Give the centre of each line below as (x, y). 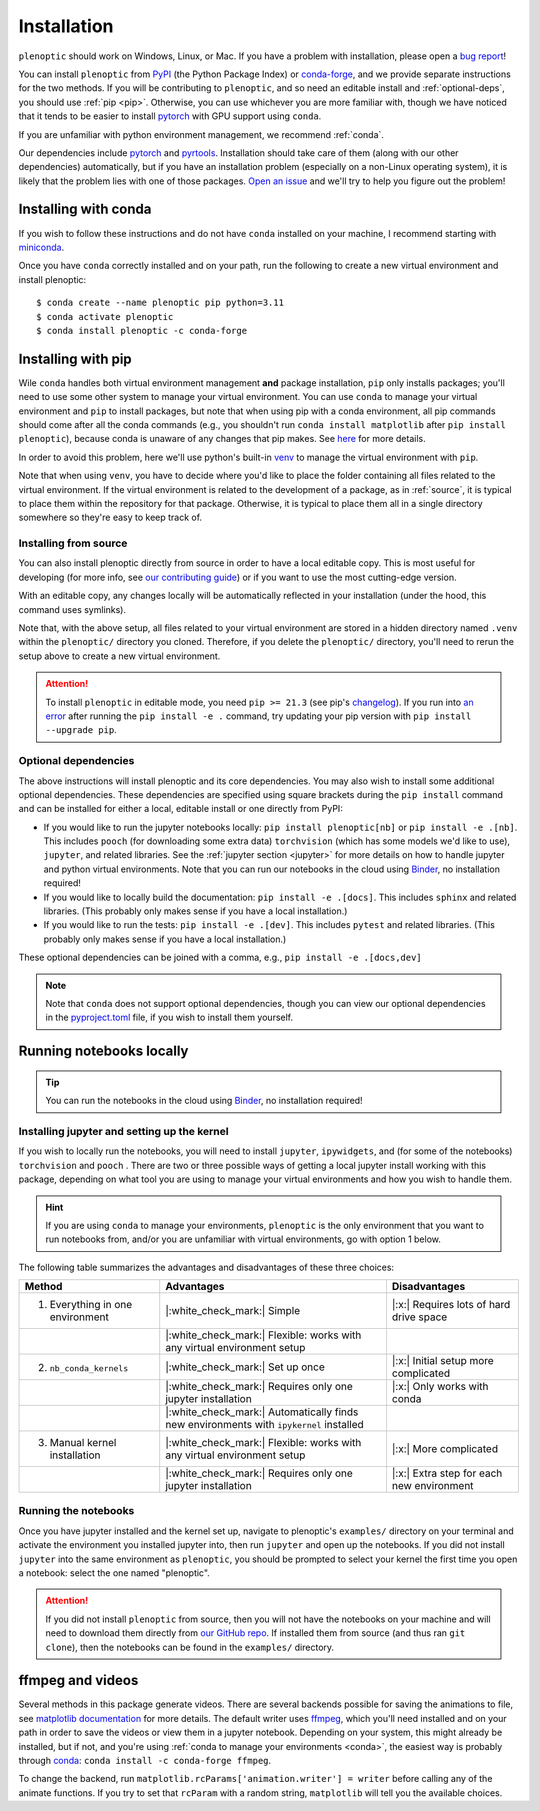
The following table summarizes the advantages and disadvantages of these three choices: (206, 1267)
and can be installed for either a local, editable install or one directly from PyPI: (181, 809)
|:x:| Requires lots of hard (451, 1305)
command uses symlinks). (72, 609)
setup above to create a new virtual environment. (119, 656)
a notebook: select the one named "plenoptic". (114, 1572)
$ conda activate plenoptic (105, 316)
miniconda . (41, 247)
